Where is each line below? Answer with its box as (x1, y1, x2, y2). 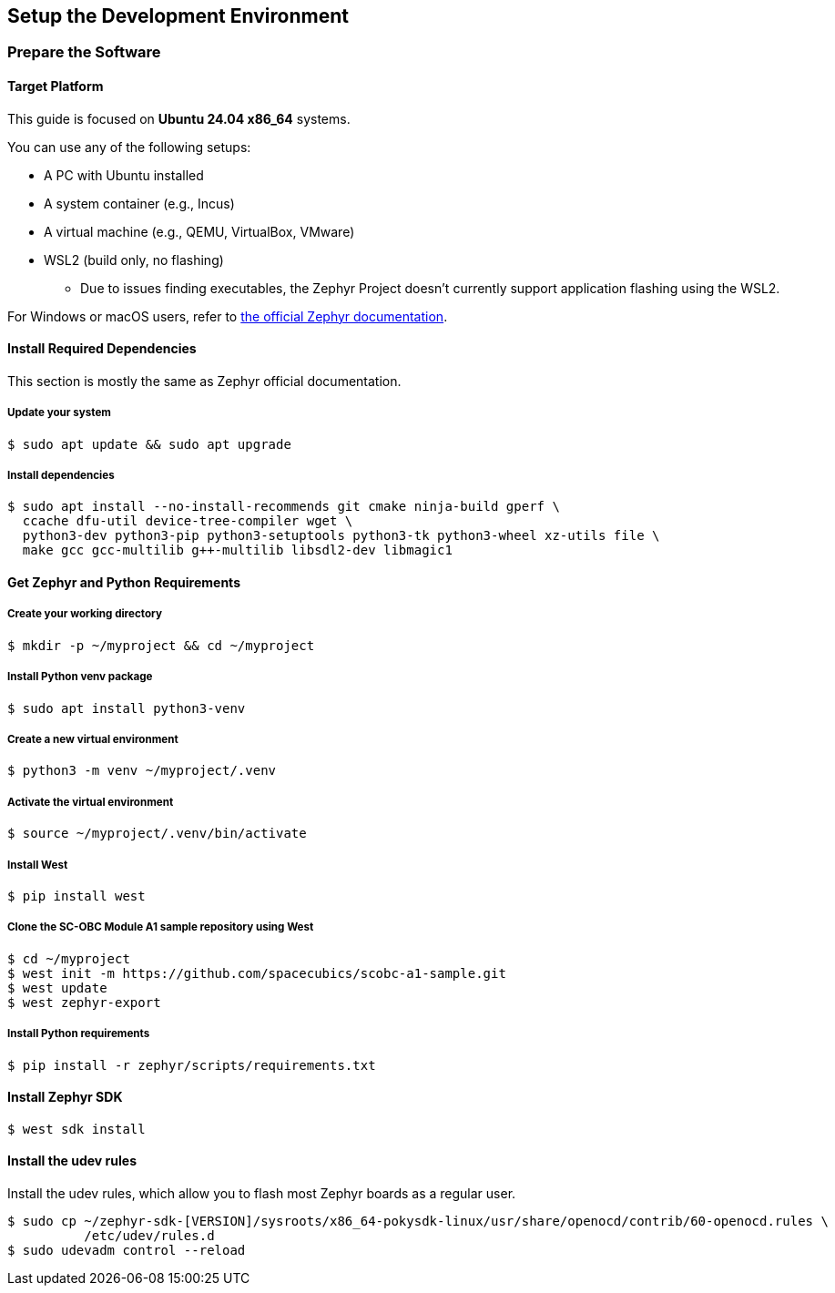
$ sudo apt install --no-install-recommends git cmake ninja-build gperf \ (7, 499, 560, 514)
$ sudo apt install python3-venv (7, 700, 246, 716)
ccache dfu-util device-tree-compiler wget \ (22, 514, 353, 529)
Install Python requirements (7, 1027, 150, 1041)
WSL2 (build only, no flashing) (44, 251, 224, 268)
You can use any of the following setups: (7, 138, 251, 155)
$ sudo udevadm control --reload (7, 1242, 246, 1257)
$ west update (7, 980, 107, 995)
